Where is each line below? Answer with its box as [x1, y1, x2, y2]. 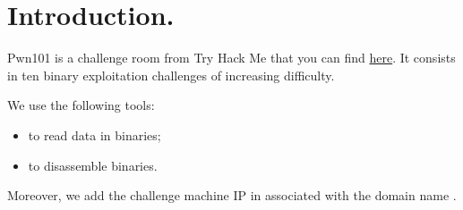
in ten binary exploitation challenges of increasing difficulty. [7, 65, 335, 84]
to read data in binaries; [28, 125, 161, 144]
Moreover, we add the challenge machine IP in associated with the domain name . [7, 186, 457, 205]
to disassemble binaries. [28, 155, 158, 174]
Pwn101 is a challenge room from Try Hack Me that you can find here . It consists [7, 48, 456, 67]
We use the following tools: [7, 96, 155, 114]
